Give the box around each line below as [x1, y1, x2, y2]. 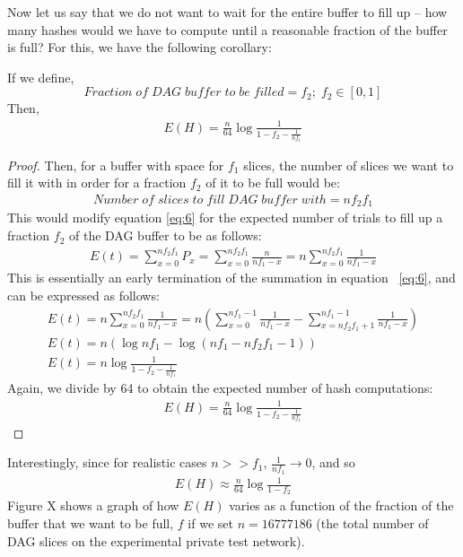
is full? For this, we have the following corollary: [7, 38, 272, 57]
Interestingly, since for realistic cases [7, 453, 207, 472]
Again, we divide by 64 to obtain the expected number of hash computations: [7, 379, 433, 397]
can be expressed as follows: [7, 286, 160, 304]
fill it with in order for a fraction [7, 173, 187, 192]
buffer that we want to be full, [7, 514, 174, 533]
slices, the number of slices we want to [243, 155, 454, 174]
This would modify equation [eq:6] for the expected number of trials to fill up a [7, 208, 443, 227]
